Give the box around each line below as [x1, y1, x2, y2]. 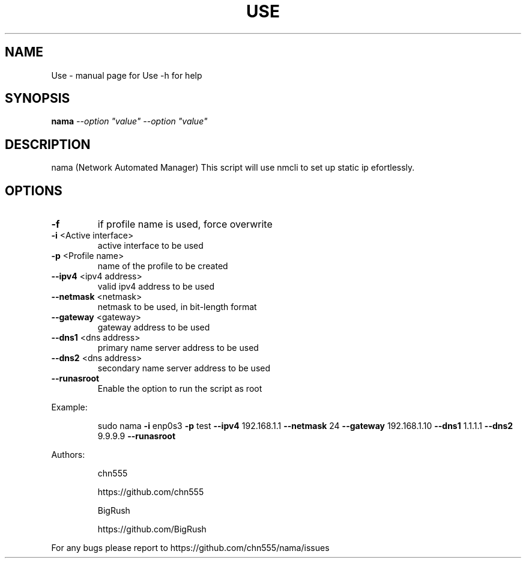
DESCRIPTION [5, 136, 91, 152]
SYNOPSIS [5, 91, 70, 106]
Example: [51, 402, 88, 413]
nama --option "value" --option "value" [51, 116, 208, 127]
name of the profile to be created [97, 261, 228, 272]
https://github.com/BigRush [97, 524, 207, 535]
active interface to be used [97, 240, 204, 251]
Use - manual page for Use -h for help [51, 70, 202, 81]
